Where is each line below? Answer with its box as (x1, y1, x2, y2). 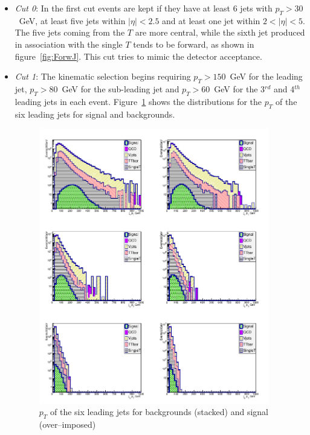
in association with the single (15, 37, 123, 50)
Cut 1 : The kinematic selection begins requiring (15, 70, 191, 83)
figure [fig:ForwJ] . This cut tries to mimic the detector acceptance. (15, 49, 262, 62)
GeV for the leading (230, 70, 303, 83)
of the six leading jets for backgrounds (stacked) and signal (50, 405, 268, 418)
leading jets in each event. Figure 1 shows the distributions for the (15, 95, 262, 107)
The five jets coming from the (15, 26, 125, 39)
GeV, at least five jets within (19, 14, 126, 27)
